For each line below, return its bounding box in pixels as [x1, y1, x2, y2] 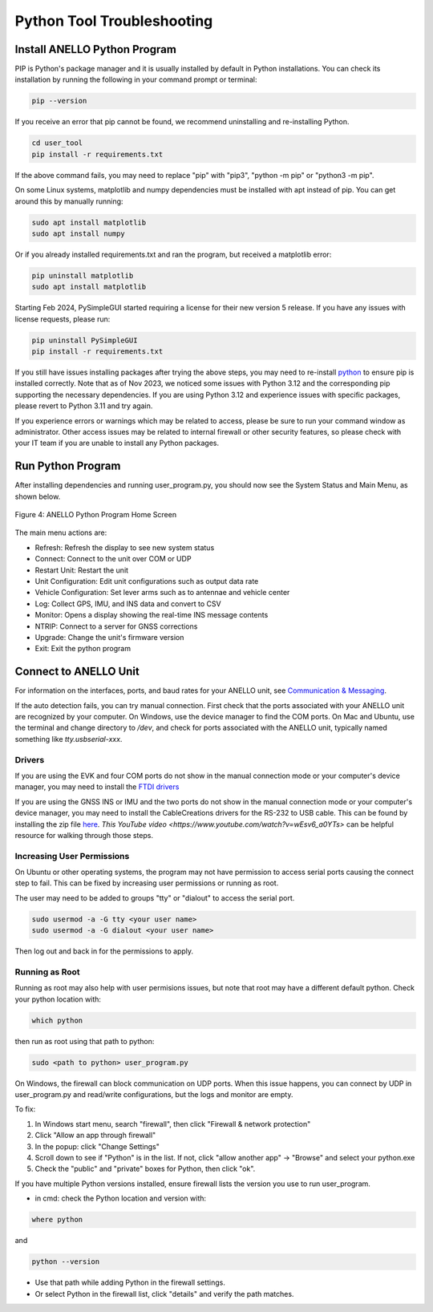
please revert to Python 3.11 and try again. [14, 401, 153, 411]
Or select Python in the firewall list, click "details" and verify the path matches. [34, 1289, 294, 1298]
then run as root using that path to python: [14, 1036, 155, 1046]
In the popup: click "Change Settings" [34, 1141, 160, 1151]
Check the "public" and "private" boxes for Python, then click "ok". [34, 1164, 256, 1174]
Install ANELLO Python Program [14, 43, 176, 56]
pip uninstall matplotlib [31, 271, 134, 280]
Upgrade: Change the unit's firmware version [34, 632, 184, 642]
